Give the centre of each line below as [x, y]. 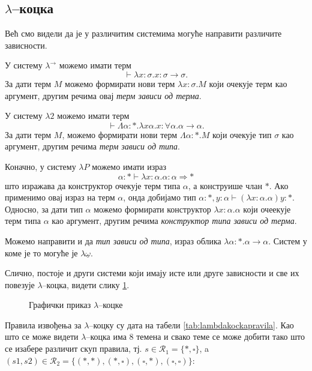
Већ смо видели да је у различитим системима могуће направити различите [143, 33]
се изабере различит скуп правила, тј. [73, 348]
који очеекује [267, 209]
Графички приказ [60, 305]
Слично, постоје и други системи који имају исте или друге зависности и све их [152, 273]
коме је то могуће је [41, 252]
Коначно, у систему [40, 166]
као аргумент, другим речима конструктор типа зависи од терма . [174, 221]
